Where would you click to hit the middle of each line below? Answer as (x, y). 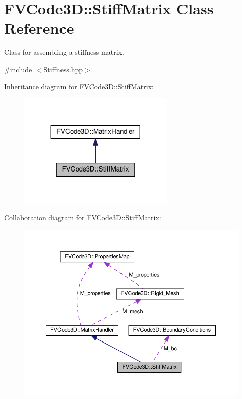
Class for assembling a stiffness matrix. (64, 52)
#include (18, 69)
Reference (39, 28)
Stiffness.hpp (63, 69)
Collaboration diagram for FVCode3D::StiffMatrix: (83, 217)
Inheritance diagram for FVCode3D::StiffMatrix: (79, 86)
